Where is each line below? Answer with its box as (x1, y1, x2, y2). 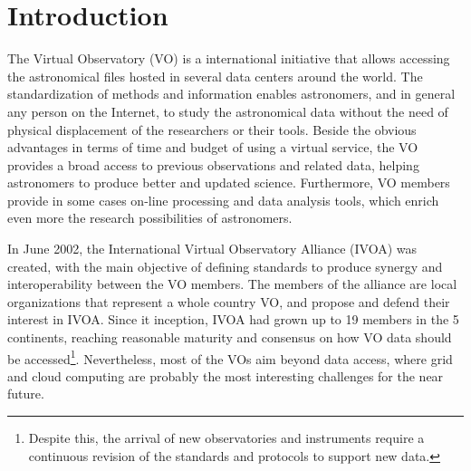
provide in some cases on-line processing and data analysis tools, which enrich (7, 190, 439, 209)
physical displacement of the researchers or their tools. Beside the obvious (7, 120, 417, 139)
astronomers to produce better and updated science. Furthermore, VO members (7, 173, 450, 192)
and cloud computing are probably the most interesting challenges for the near (7, 366, 444, 385)
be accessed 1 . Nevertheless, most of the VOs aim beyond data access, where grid (7, 346, 453, 368)
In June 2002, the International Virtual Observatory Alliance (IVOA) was (7, 239, 418, 258)
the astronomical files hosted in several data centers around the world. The (7, 66, 423, 85)
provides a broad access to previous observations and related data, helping (7, 155, 419, 174)
